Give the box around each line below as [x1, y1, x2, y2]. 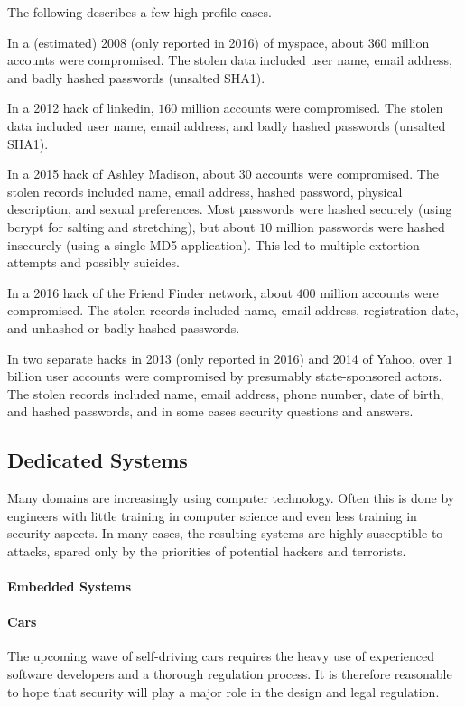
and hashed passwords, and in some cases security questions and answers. [7, 402, 414, 421]
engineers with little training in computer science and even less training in [7, 506, 417, 525]
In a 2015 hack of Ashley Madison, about [7, 164, 236, 183]
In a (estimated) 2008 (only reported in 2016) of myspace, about [7, 33, 364, 51]
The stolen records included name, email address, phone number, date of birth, [7, 384, 444, 403]
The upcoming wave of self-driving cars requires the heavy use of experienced [7, 647, 434, 665]
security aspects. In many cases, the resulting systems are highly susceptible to [7, 524, 443, 543]
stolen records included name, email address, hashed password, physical [7, 181, 403, 200]
